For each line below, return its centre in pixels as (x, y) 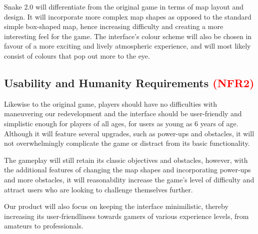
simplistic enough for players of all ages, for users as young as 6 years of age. (121, 123)
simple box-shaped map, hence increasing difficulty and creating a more (114, 26)
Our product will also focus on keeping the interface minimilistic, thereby (116, 206)
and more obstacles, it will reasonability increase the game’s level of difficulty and (129, 179)
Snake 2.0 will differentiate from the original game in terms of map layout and (124, 7)
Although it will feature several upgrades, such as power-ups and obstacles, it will (129, 133)
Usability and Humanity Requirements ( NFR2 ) (129, 82)
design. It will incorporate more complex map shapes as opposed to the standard (128, 16)
